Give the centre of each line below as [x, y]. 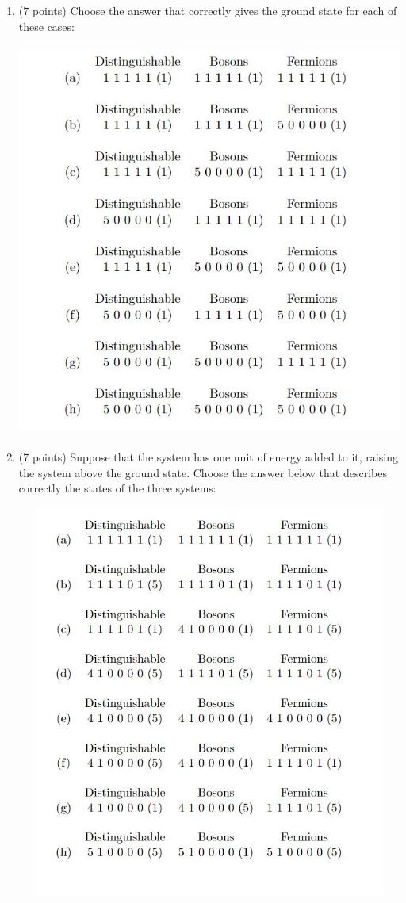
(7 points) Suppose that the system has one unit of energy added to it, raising [208, 457]
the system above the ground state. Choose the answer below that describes [203, 472]
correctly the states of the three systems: [117, 488]
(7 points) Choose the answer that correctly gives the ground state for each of [208, 10]
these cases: [46, 26]
